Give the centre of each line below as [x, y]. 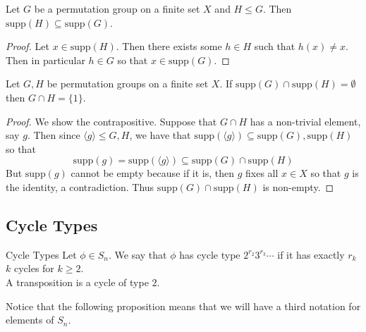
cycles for [34, 268]
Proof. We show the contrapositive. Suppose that [111, 121]
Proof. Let [28, 46]
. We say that [138, 254]
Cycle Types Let [41, 254]
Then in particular [45, 60]
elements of [30, 320]
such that [275, 46]
